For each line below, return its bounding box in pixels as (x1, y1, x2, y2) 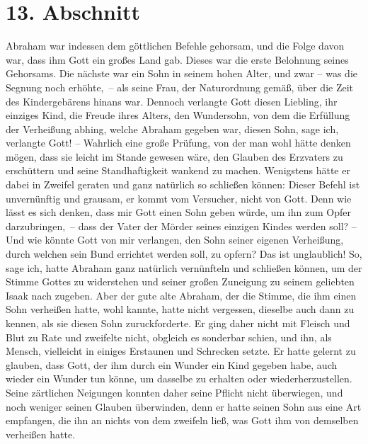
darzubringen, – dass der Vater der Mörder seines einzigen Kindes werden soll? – (6, 218, 357, 233)
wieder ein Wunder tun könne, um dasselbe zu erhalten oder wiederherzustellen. (6, 371, 352, 386)
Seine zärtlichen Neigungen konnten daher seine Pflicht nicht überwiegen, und (6, 385, 343, 399)
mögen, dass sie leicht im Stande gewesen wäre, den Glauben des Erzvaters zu (6, 149, 343, 164)
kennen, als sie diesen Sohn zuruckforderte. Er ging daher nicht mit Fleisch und (6, 316, 350, 330)
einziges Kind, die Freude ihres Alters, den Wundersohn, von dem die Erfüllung (6, 108, 350, 123)
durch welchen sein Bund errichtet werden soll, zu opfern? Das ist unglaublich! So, (6, 246, 362, 261)
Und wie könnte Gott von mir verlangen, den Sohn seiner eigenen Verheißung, (6, 232, 344, 247)
